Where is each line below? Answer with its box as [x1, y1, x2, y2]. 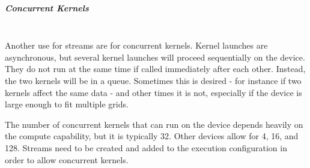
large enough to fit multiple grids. [5, 98, 129, 110]
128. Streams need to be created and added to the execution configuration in [5, 141, 287, 154]
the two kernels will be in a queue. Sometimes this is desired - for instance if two [5, 74, 302, 86]
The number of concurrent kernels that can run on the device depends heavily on [5, 118, 303, 130]
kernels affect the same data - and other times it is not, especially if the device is [5, 86, 302, 98]
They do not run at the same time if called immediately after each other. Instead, [5, 62, 306, 75]
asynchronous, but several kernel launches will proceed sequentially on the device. [5, 50, 305, 63]
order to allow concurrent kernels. [5, 153, 129, 166]
